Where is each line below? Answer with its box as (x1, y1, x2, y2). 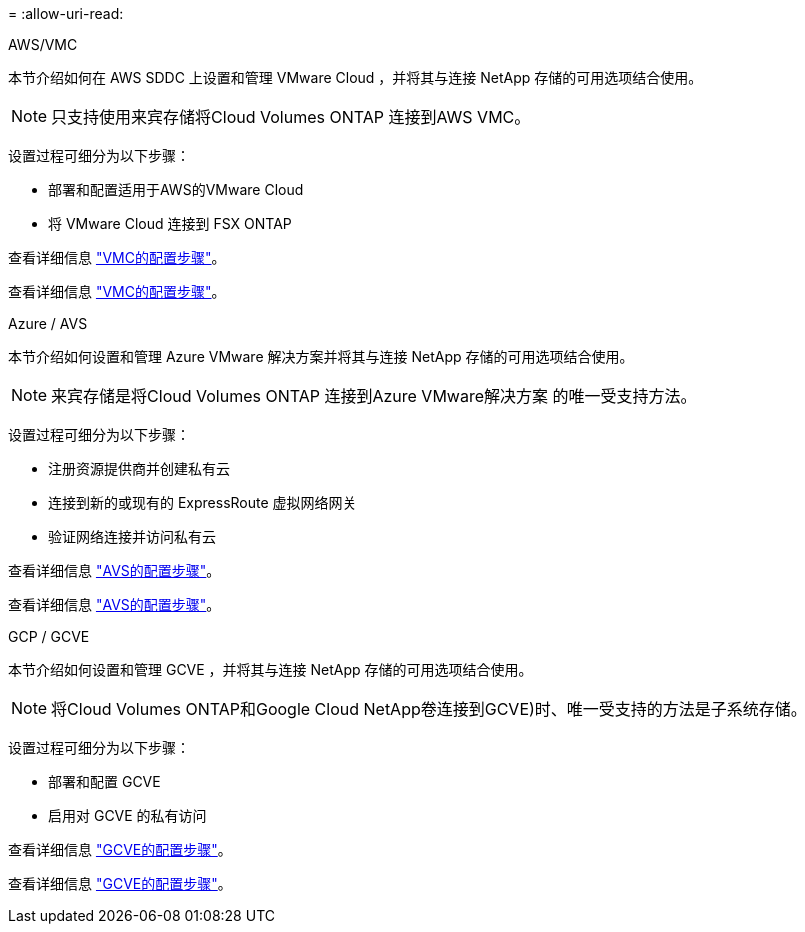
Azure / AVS (8, 315, 88, 332)
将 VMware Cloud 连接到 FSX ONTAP (48, 215, 292, 232)
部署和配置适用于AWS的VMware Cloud (48, 181, 304, 198)
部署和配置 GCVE (48, 773, 161, 790)
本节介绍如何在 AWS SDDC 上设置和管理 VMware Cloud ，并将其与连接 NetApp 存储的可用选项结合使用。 (8, 69, 703, 86)
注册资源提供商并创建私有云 (48, 460, 230, 477)
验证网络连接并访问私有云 (48, 528, 216, 545)
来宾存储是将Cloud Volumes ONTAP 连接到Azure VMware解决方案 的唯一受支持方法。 (51, 386, 697, 406)
